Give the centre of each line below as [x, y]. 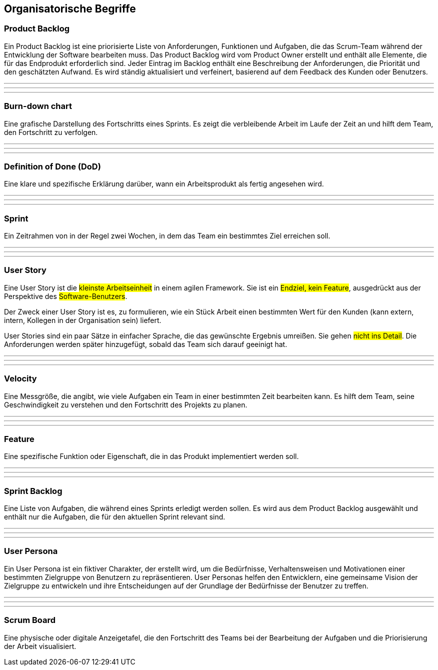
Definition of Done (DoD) [52, 166]
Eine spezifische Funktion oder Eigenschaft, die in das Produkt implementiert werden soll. [151, 456]
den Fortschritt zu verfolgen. [51, 132]
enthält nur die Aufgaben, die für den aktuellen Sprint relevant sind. [115, 517]
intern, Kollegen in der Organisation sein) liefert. [83, 320]
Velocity [20, 379]
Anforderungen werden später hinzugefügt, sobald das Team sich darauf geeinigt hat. [146, 344]
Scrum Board [30, 620]
